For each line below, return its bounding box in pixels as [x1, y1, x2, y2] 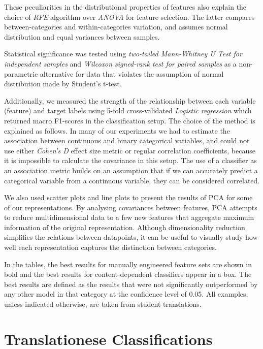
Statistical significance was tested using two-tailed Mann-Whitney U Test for [4, 48, 242, 59]
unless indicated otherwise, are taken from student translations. [4, 299, 202, 309]
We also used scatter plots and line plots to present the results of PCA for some [4, 192, 253, 203]
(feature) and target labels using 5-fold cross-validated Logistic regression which [4, 105, 252, 116]
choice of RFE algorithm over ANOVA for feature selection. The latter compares [4, 11, 255, 22]
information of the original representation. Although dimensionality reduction [4, 221, 245, 232]
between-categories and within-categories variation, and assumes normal [4, 21, 228, 32]
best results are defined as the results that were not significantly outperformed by [4, 278, 258, 289]
